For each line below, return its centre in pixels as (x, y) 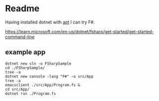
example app (25, 52)
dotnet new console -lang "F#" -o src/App (49, 76)
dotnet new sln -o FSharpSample (38, 63)
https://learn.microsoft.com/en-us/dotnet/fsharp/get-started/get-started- (79, 31)
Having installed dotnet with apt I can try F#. (50, 22)
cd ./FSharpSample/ (25, 68)
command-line (20, 37)
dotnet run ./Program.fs (31, 94)
